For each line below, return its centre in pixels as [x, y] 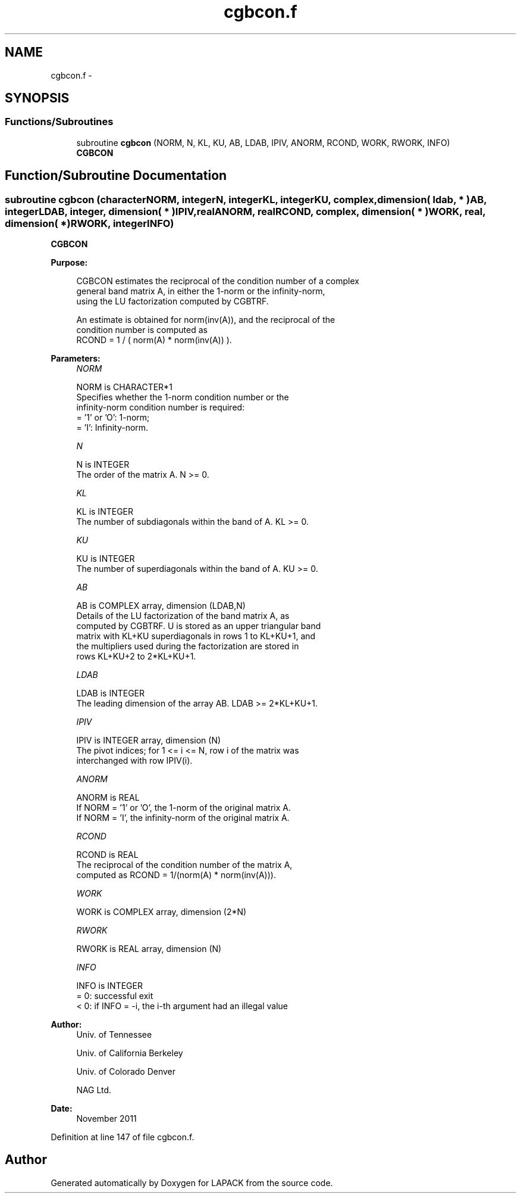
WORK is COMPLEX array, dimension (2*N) [161, 912]
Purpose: [69, 263]
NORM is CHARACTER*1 [124, 387]
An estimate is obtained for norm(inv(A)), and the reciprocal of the [206, 320]
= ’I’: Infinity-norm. [112, 428]
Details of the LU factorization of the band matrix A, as [183, 616]
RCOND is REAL [107, 855]
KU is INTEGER [106, 559]
